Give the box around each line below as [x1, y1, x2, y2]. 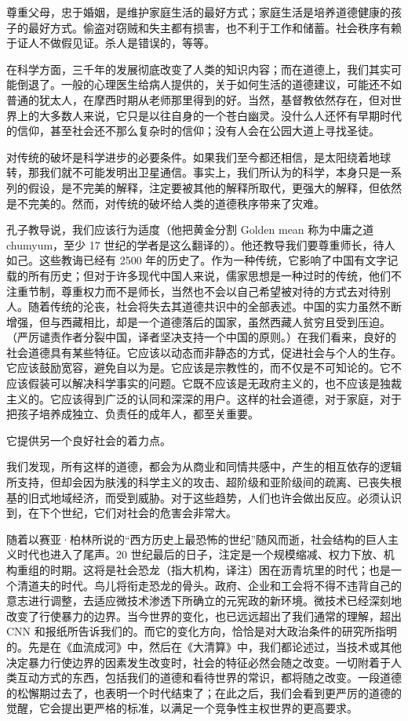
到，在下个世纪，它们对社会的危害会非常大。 [6, 504, 237, 521]
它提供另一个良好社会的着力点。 [6, 432, 171, 448]
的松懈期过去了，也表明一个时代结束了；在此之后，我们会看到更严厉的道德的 [6, 684, 402, 701]
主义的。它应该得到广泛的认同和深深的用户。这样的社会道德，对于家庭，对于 [6, 390, 402, 406]
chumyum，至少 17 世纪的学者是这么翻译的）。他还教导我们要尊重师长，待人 [6, 236, 395, 253]
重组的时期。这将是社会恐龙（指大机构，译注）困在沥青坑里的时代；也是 [16, 562, 391, 577]
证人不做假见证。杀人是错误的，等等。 [16, 35, 215, 51]
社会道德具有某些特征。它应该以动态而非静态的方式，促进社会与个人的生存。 [6, 344, 402, 360]
